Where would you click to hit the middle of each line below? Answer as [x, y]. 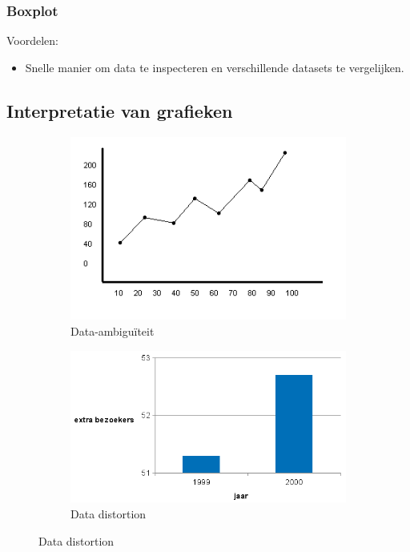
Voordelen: [33, 40]
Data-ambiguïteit [113, 330]
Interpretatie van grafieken [120, 110]
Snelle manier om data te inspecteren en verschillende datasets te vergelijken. [215, 67]
